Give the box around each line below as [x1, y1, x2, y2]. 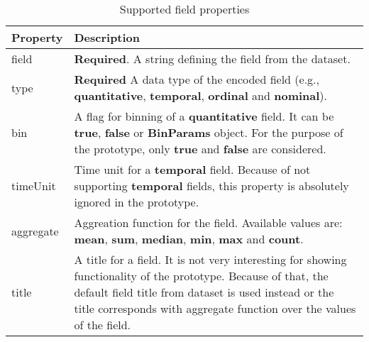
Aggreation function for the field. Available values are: [74, 214, 343, 231]
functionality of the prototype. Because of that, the [74, 267, 329, 284]
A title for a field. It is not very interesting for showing [74, 251, 347, 267]
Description [74, 29, 141, 45]
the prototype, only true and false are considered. [74, 140, 326, 157]
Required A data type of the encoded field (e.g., [74, 71, 320, 87]
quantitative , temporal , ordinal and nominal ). [74, 87, 328, 104]
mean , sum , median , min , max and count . [74, 231, 304, 247]
